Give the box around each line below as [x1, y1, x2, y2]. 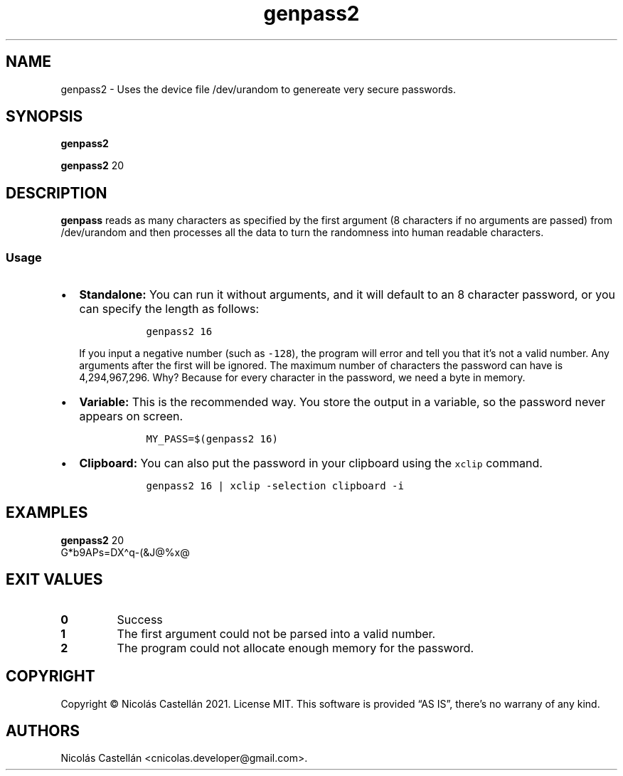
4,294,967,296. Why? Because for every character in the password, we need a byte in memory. [79, 371, 526, 384]
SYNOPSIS [6, 107, 83, 126]
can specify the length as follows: [79, 302, 260, 317]
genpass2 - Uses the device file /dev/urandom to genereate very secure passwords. [60, 83, 456, 95]
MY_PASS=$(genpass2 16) [146, 433, 278, 445]
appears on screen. [79, 409, 183, 424]
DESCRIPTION [6, 184, 107, 202]
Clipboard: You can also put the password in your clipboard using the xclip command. [79, 456, 543, 471]
